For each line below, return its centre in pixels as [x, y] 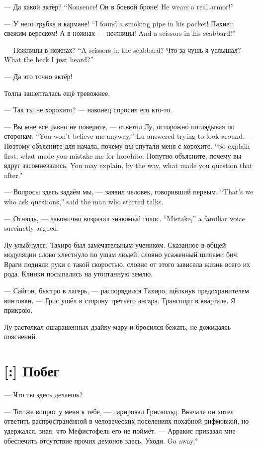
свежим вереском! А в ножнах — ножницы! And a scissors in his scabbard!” [120, 33]
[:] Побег [32, 371]
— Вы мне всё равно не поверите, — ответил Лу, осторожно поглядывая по [119, 126]
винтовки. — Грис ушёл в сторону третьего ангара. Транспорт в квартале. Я [120, 300]
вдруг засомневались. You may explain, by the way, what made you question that [128, 165]
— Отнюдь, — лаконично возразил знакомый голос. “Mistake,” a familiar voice [125, 218]
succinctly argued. [32, 228]
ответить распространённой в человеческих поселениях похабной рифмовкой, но [127, 421]
